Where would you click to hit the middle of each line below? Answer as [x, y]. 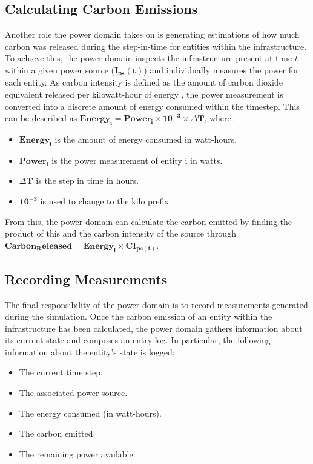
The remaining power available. [77, 453]
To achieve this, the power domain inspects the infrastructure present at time [149, 58]
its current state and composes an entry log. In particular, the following [138, 340]
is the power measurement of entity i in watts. [137, 160]
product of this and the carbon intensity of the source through [120, 233]
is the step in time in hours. [87, 180]
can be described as [41, 118]
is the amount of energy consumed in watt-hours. [146, 139]
